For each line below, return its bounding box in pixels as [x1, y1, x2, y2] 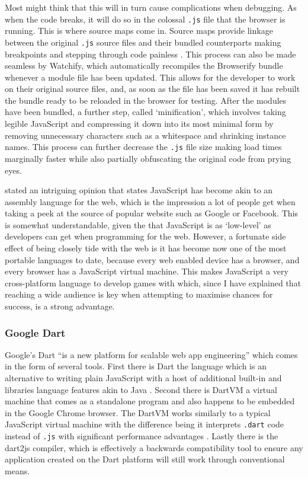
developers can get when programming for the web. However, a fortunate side [5, 230, 286, 242]
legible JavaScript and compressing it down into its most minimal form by [5, 117, 274, 130]
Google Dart [5, 325, 66, 340]
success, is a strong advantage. [5, 300, 115, 312]
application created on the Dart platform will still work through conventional [5, 453, 285, 465]
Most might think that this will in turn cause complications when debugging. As [5, 1, 297, 13]
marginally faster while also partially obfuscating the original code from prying [5, 152, 291, 164]
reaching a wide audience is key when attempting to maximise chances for [5, 288, 273, 301]
